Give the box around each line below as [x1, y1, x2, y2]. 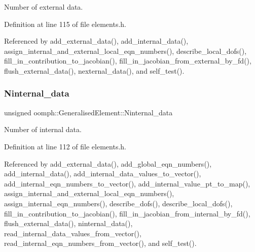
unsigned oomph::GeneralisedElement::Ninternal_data [4, 107, 173, 117]
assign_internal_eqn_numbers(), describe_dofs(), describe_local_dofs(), [4, 198, 233, 208]
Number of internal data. [4, 124, 82, 135]
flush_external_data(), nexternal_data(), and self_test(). [4, 65, 185, 76]
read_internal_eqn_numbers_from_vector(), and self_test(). [4, 238, 197, 248]
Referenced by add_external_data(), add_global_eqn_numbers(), [4, 158, 212, 169]
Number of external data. [4, 2, 83, 12]
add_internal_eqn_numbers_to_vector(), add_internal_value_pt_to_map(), [4, 178, 250, 188]
